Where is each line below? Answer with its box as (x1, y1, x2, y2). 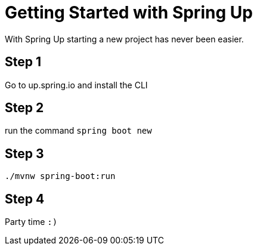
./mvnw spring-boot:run (5, 171, 116, 181)
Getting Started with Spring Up (5, 2, 253, 23)
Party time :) (5, 217, 58, 227)
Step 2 (5, 100, 44, 116)
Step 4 (5, 191, 45, 206)
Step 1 (5, 54, 42, 70)
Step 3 (5, 146, 44, 161)
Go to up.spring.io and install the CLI (5, 79, 148, 90)
